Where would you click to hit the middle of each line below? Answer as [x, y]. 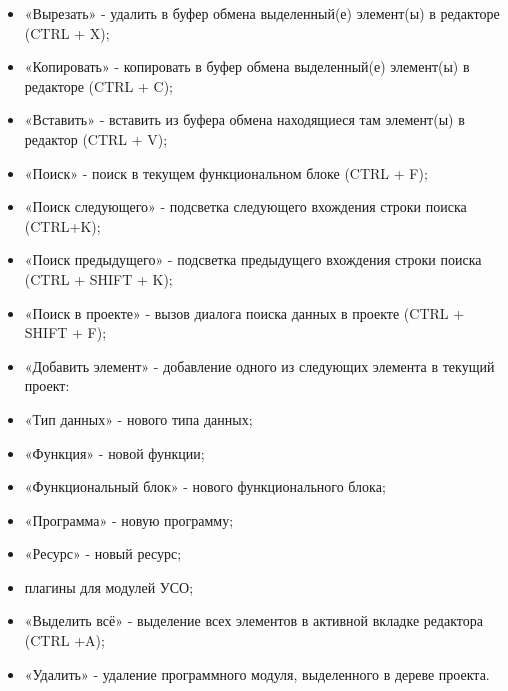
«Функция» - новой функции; [114, 452]
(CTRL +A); [64, 640]
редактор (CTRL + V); [96, 138]
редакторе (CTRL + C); [98, 85]
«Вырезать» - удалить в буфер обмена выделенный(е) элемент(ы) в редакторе [262, 13]
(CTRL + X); [67, 32]
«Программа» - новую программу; [129, 519]
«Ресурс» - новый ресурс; [103, 553]
